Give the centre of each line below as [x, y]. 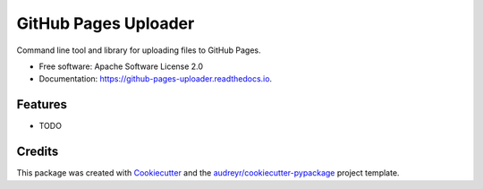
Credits [38, 152]
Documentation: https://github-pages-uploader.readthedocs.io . [156, 79]
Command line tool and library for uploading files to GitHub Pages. [139, 50]
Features [42, 104]
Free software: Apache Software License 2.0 [121, 66]
